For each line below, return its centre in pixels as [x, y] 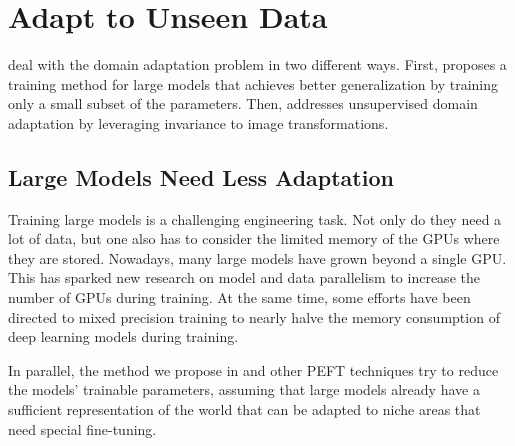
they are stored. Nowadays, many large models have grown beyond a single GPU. [257, 257]
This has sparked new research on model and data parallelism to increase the [244, 277]
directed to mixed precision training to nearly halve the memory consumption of [254, 316]
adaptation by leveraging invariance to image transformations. [198, 122]
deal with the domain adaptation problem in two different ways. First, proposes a [257, 64]
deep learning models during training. [123, 336]
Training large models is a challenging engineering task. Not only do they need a [255, 218]
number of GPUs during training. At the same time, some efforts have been [239, 297]
